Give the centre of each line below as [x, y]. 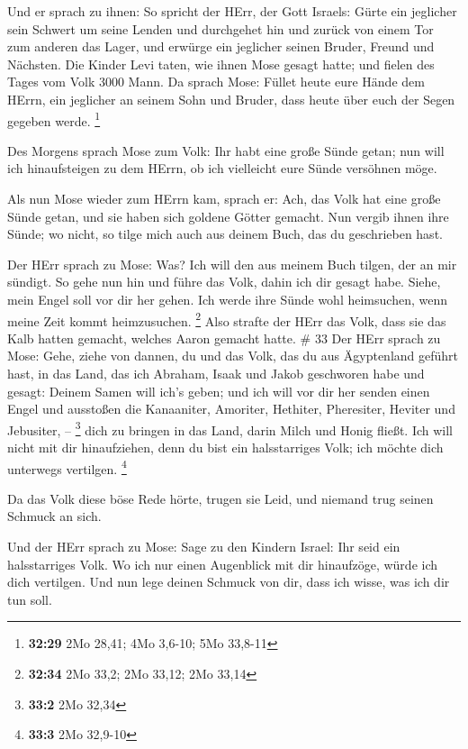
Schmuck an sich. [54, 516]
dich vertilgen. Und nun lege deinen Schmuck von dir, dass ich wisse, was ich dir [229, 582]
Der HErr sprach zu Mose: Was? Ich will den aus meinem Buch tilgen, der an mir [232, 264]
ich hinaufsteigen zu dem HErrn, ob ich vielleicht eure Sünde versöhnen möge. [222, 168]
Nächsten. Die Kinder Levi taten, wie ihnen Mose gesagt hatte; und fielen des [221, 64]
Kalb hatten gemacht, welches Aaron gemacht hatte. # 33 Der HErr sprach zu [224, 338]
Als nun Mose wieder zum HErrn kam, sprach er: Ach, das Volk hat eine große [224, 198]
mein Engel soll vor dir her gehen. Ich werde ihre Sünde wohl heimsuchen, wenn [227, 299]
